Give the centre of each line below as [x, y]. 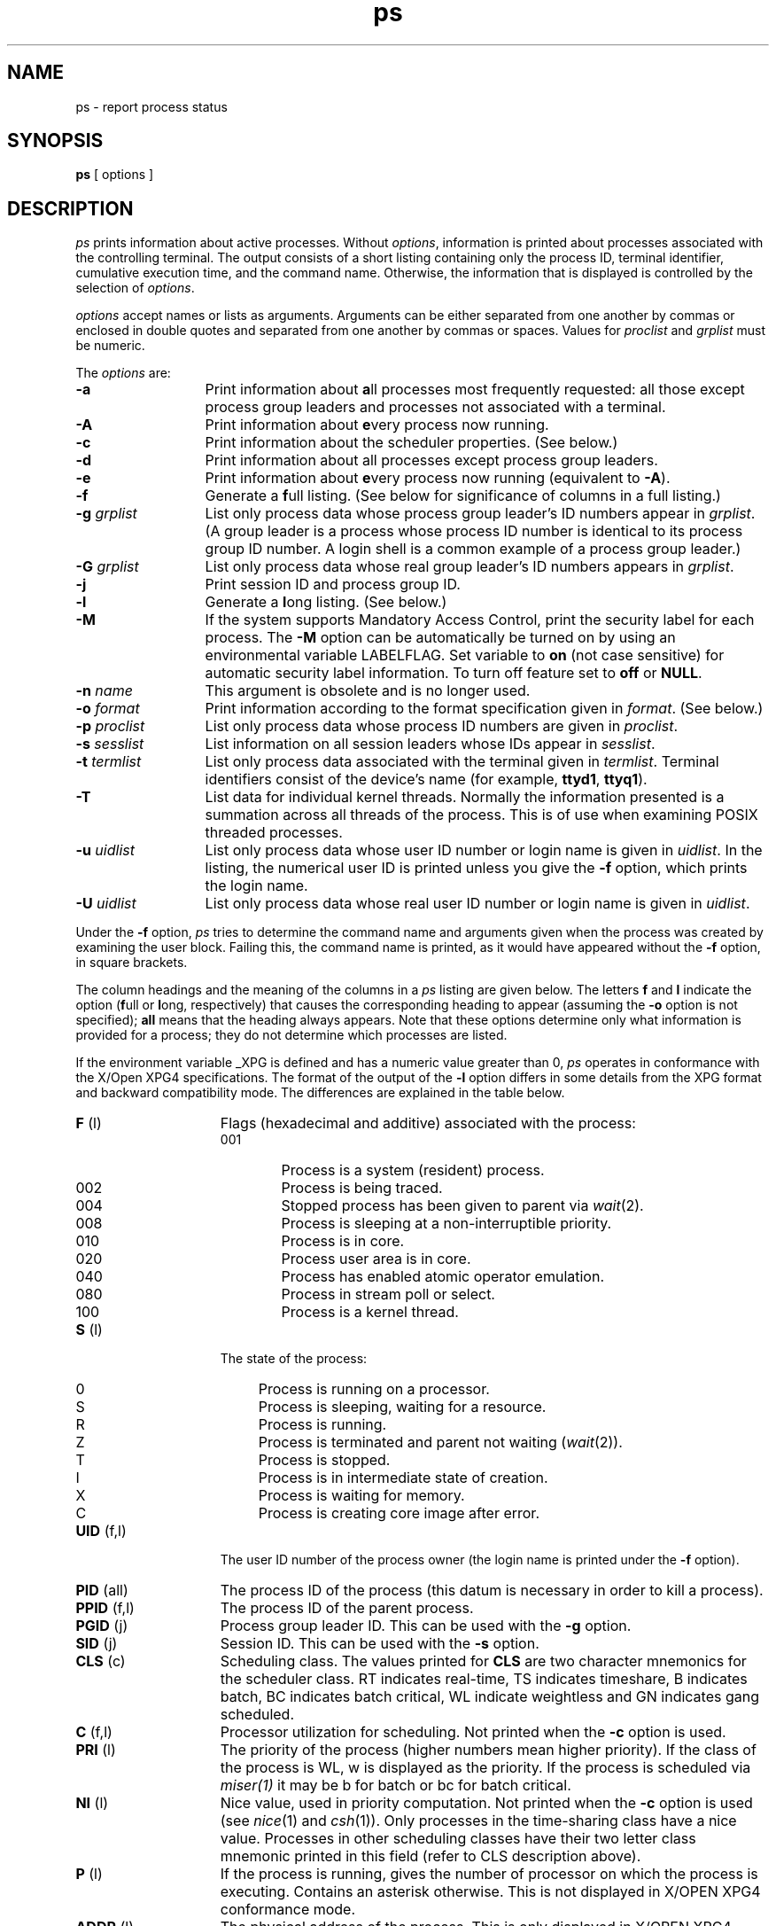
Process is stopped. [324, 1460]
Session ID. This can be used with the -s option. [380, 1644]
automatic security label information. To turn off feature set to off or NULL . [454, 673]
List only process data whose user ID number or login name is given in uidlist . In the [484, 850]
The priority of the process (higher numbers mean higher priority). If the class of [488, 1750]
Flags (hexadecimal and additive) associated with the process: [428, 1123]
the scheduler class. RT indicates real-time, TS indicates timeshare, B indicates [484, 1679]
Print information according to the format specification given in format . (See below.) [484, 709]
